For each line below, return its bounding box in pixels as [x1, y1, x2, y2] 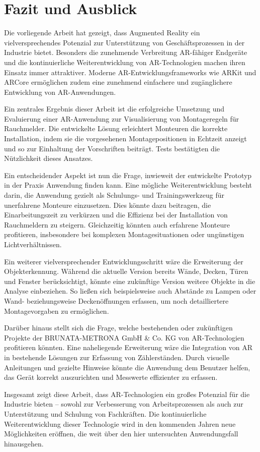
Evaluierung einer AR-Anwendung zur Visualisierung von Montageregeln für [4, 113, 239, 124]
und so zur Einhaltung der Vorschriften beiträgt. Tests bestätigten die [4, 143, 220, 153]
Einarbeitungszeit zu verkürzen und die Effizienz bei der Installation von [4, 209, 228, 220]
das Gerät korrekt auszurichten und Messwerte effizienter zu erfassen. [4, 372, 218, 382]
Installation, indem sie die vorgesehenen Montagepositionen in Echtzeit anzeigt [4, 133, 247, 144]
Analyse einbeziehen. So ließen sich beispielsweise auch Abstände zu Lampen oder [4, 286, 256, 296]
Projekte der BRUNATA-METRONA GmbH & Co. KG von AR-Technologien [4, 332, 244, 343]
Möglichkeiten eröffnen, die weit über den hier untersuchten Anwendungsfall [4, 428, 238, 439]
